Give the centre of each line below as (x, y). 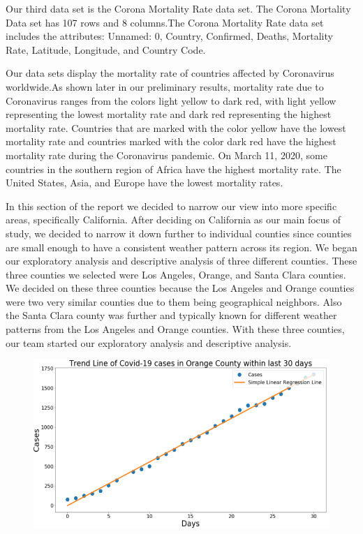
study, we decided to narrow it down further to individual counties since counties (179, 233)
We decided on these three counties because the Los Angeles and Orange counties (180, 288)
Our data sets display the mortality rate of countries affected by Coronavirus (170, 73)
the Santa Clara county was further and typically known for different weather (171, 315)
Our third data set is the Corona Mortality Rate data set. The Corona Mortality (178, 8)
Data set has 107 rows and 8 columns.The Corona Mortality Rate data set (165, 22)
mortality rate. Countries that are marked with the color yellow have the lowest (176, 127)
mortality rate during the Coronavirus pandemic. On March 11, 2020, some (166, 155)
